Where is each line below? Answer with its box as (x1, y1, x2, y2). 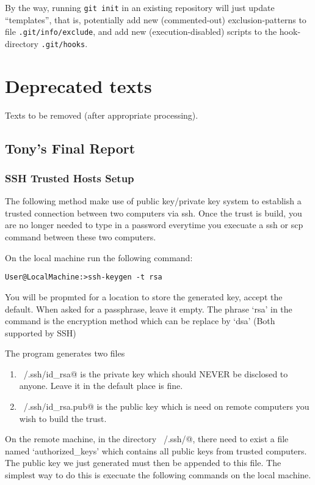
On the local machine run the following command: (5, 251, 193, 264)
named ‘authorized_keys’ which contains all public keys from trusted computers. (5, 444, 307, 457)
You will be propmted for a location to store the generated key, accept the (5, 290, 283, 303)
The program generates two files (5, 347, 125, 360)
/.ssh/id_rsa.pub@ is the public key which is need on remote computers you (23, 400, 310, 413)
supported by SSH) (5, 326, 76, 339)
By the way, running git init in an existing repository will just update (5, 1, 275, 13)
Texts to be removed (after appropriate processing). (5, 108, 198, 121)
